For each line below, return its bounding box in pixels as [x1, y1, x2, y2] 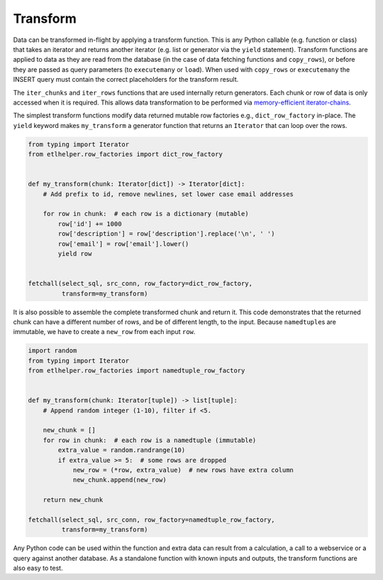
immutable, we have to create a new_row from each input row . [13, 328, 196, 336]
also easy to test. [13, 564, 63, 572]
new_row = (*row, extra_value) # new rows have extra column [72, 466, 294, 474]
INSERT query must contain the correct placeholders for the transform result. [13, 75, 239, 84]
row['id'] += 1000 [57, 220, 122, 227]
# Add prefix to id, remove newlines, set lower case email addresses [43, 190, 294, 198]
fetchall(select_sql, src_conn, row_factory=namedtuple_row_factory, [28, 515, 275, 524]
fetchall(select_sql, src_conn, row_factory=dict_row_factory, [28, 279, 253, 288]
